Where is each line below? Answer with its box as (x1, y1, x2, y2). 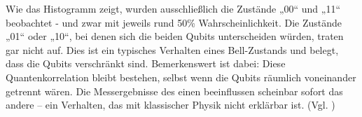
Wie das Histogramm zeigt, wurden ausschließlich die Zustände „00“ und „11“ (6, 1, 340, 15)
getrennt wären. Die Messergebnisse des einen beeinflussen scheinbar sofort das (6, 83, 343, 98)
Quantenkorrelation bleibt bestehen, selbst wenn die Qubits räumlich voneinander (6, 69, 356, 84)
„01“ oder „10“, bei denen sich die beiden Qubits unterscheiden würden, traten (6, 29, 344, 43)
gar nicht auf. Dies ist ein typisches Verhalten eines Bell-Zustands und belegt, (6, 42, 339, 57)
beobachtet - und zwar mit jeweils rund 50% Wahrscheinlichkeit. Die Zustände (6, 15, 342, 29)
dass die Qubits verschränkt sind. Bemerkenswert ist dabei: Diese (6, 56, 286, 71)
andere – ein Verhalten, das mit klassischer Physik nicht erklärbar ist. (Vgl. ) (6, 97, 335, 112)
